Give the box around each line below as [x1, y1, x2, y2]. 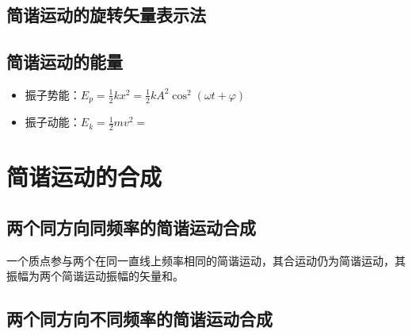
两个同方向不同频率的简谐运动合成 [6, 306, 273, 331]
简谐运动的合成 [6, 160, 162, 193]
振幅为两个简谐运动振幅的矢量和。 [6, 268, 184, 284]
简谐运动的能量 [6, 49, 123, 74]
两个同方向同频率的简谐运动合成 [6, 215, 256, 240]
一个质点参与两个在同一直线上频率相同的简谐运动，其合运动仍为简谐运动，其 [6, 252, 406, 268]
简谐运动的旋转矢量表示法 [6, 2, 206, 27]
